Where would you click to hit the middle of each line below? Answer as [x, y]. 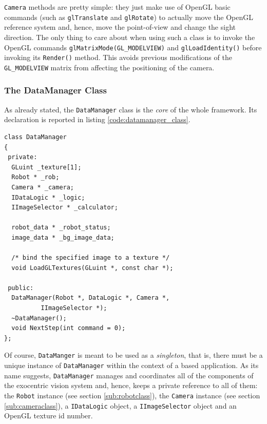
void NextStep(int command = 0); [69, 328]
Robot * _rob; [35, 177]
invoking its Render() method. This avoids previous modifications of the [118, 57]
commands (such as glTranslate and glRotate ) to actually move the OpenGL [129, 17]
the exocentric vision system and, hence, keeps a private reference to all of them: [131, 385]
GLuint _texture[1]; [46, 167]
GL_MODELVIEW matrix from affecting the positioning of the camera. [109, 67]
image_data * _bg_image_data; [63, 237]
